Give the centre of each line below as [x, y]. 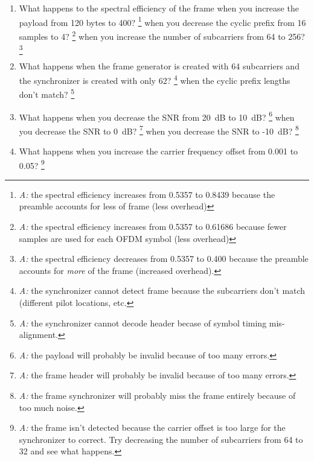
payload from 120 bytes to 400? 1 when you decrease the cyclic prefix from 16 [162, 21]
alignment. [38, 335]
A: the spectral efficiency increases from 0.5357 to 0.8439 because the [147, 194]
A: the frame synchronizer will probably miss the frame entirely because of [157, 395]
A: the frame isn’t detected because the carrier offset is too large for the [152, 428]
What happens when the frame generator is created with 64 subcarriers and [159, 66]
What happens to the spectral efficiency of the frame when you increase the [159, 8]
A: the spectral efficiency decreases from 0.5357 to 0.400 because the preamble [164, 259]
